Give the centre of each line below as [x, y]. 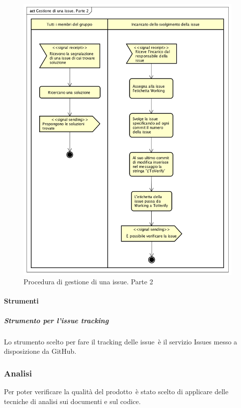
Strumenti [21, 301]
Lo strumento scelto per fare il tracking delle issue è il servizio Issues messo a [121, 341]
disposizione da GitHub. [40, 351]
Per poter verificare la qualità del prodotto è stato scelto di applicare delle [116, 391]
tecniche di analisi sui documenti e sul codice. [72, 401]
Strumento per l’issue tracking [56, 320]
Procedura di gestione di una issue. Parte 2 [88, 282]
